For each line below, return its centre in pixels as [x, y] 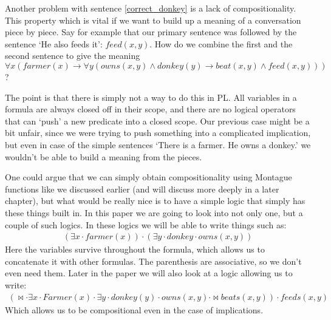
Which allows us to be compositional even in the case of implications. [134, 309]
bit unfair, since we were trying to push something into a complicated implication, [158, 133]
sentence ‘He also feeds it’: [54, 43]
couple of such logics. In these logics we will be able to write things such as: [146, 224]
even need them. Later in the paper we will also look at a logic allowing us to [149, 273]
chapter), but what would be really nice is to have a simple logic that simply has [155, 201]
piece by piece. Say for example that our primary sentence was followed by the [151, 32]
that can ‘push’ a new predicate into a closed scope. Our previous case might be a [157, 121]
